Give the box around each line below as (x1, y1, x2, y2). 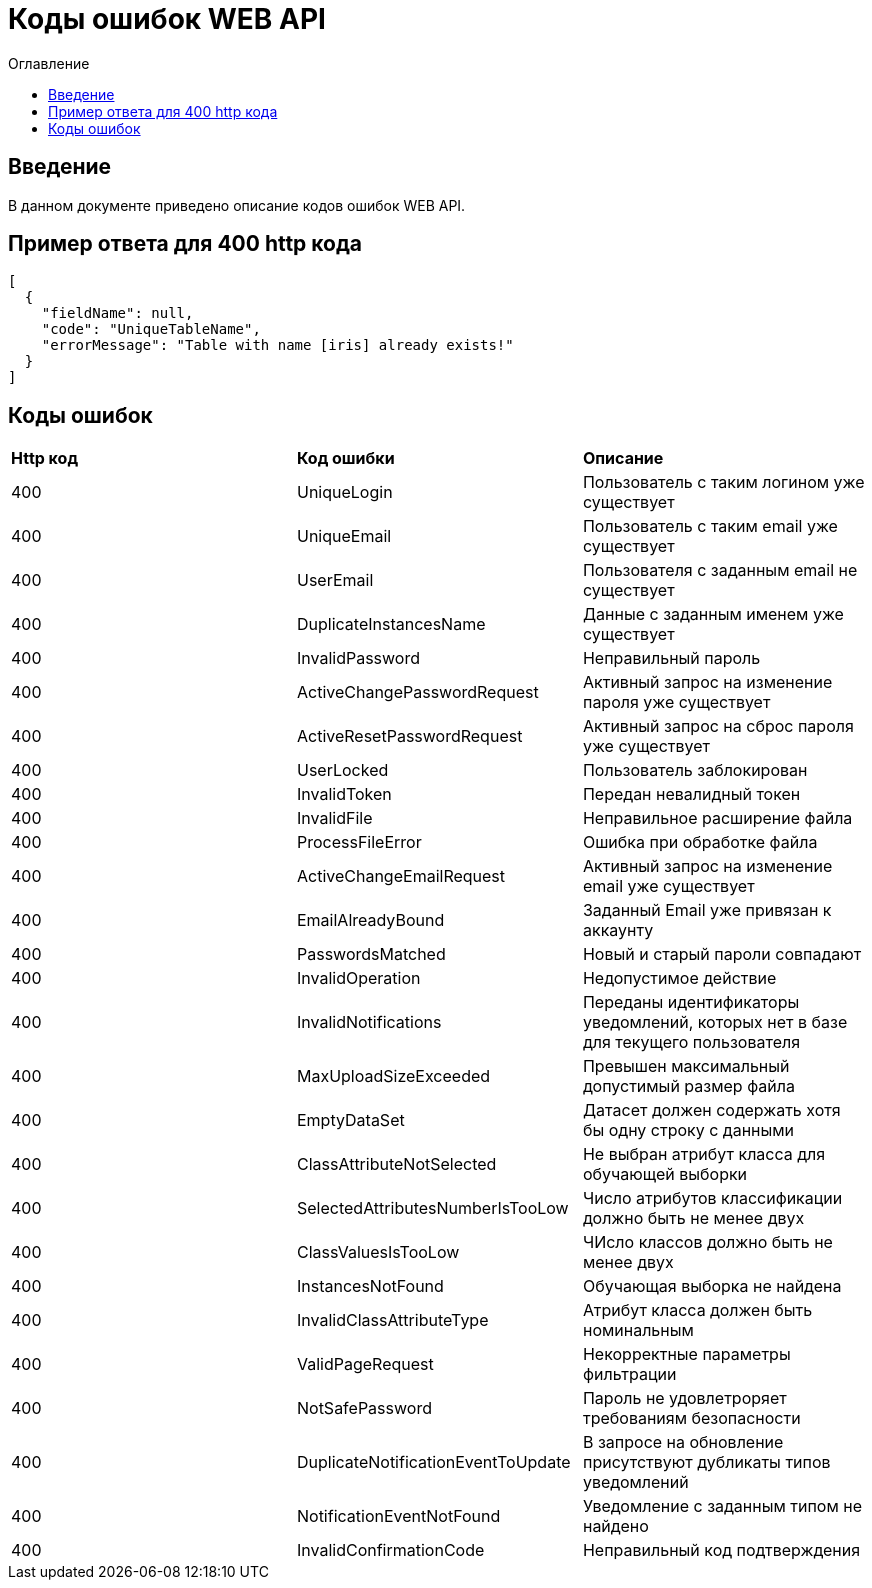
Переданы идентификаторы (582, 992, 800, 1013)
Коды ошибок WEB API (8, 2, 326, 36)
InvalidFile (296, 808, 373, 829)
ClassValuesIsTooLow (296, 1242, 460, 1263)
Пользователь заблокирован (582, 760, 808, 781)
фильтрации (582, 1364, 677, 1385)
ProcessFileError (296, 832, 422, 853)
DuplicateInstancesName (296, 614, 486, 635)
